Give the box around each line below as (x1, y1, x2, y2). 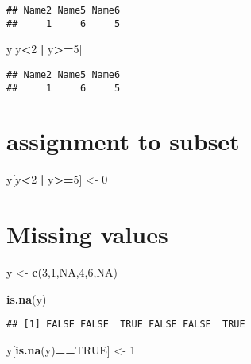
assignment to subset (6, 125, 240, 157)
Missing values (6, 218, 168, 250)
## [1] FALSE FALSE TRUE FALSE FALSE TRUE (6, 319, 245, 331)
